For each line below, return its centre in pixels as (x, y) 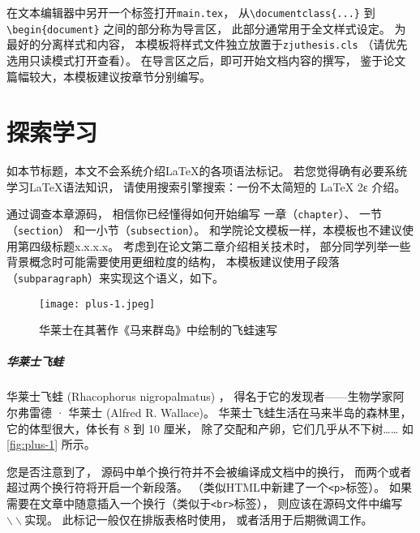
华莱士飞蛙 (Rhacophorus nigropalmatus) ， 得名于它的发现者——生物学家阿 (206, 396)
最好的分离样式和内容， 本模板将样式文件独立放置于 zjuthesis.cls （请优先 (207, 44)
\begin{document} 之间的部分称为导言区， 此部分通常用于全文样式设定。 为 (206, 28)
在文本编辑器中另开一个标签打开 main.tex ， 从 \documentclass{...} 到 (191, 12)
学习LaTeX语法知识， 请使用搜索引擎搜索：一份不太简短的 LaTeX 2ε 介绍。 (206, 186)
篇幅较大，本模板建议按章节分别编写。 (109, 76)
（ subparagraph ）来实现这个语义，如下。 (115, 277)
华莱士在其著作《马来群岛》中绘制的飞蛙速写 (158, 330)
